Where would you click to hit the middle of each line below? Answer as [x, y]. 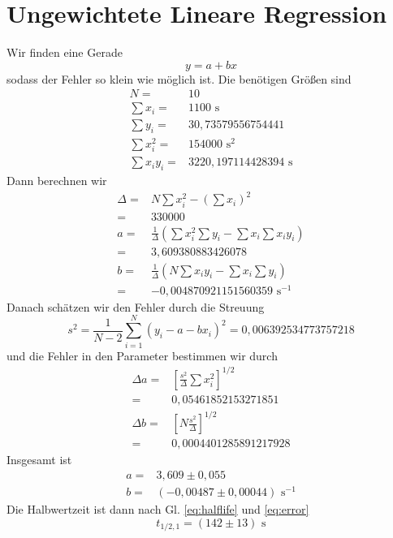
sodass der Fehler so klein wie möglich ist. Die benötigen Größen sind [179, 78]
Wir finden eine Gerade [65, 52]
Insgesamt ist [39, 460]
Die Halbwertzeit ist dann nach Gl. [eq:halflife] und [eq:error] [158, 508]
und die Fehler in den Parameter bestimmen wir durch [142, 355]
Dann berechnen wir [57, 181]
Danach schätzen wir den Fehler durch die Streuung [136, 306]
